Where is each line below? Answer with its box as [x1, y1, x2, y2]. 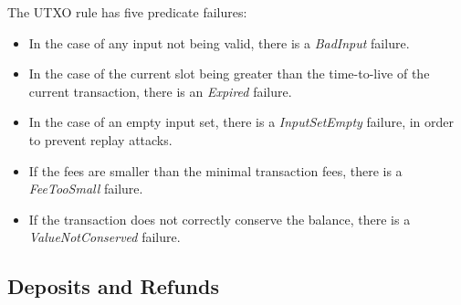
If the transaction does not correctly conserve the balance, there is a [28, 209, 411, 228]
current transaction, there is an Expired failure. [28, 81, 292, 100]
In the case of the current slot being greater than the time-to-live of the [28, 64, 430, 83]
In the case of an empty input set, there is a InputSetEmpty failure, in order [28, 112, 455, 131]
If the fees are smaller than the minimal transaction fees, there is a [28, 161, 403, 180]
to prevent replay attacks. [28, 130, 173, 149]
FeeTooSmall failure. [28, 179, 143, 198]
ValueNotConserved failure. [28, 227, 181, 247]
